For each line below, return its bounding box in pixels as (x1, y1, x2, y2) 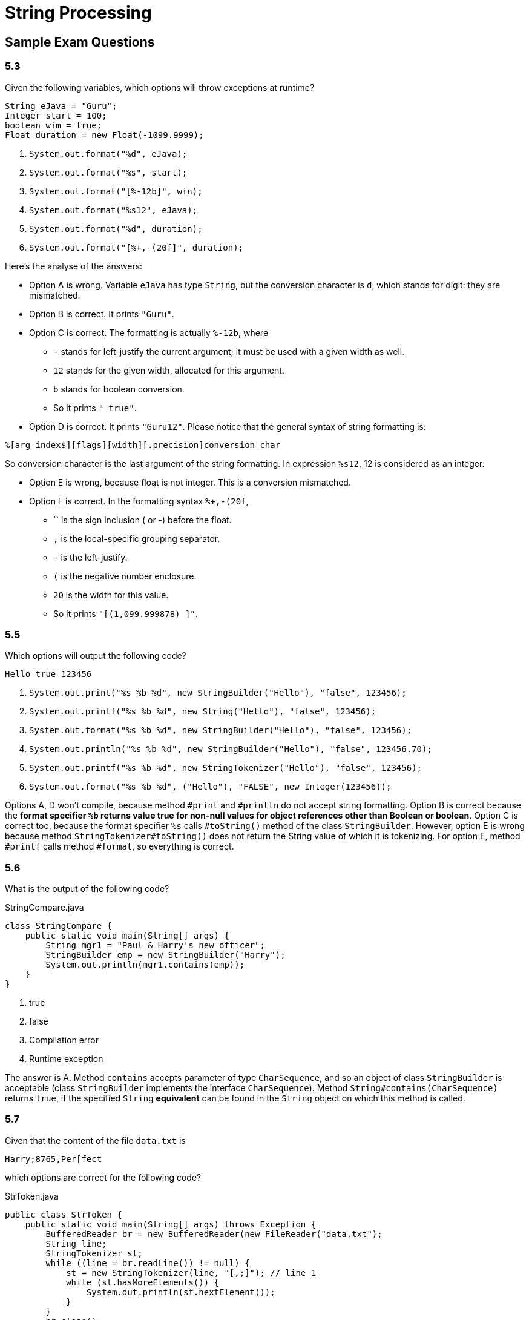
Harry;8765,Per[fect (5, 1153, 102, 1164)
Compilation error (29, 1035, 99, 1046)
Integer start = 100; (5, 110, 107, 120)
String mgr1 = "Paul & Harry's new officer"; (45, 940, 265, 951)
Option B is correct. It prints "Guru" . (29, 308, 174, 319)
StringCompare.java (5, 902, 84, 913)
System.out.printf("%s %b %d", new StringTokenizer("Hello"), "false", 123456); (29, 763, 422, 773)
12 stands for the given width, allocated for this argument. (53, 365, 284, 375)
